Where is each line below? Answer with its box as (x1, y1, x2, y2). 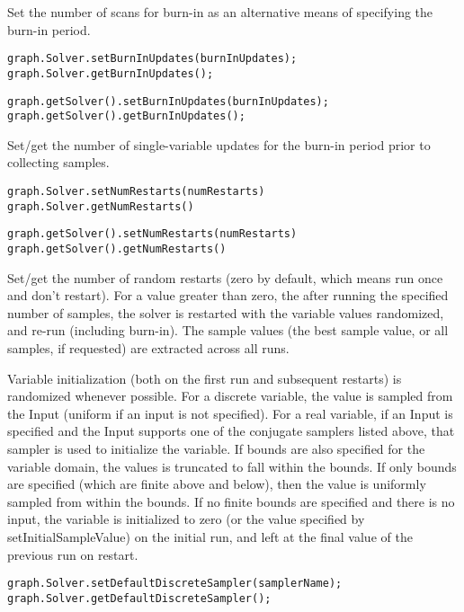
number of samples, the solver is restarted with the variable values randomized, (7, 303, 444, 322)
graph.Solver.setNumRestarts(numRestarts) (7, 185, 265, 198)
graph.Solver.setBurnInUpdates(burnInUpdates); (7, 52, 298, 66)
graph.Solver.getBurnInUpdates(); (7, 67, 214, 80)
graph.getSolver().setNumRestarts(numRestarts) (7, 227, 298, 241)
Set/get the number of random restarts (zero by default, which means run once (7, 268, 443, 287)
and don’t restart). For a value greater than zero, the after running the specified (7, 286, 449, 305)
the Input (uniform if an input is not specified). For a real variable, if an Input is (7, 404, 453, 422)
